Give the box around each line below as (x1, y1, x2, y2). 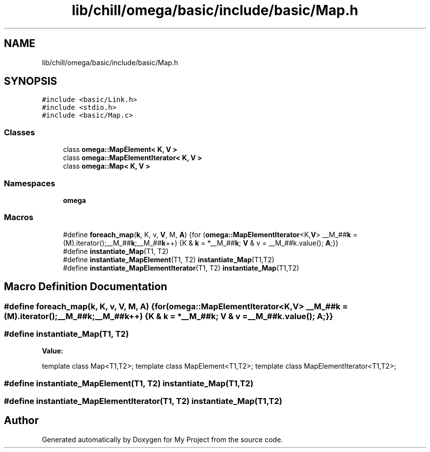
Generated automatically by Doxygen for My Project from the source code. (42, 435, 283, 444)
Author (4, 414, 39, 427)
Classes (4, 127, 35, 137)
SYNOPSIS (4, 75, 57, 88)
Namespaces (4, 178, 55, 188)
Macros (4, 212, 33, 223)
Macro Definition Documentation (4, 280, 167, 293)
